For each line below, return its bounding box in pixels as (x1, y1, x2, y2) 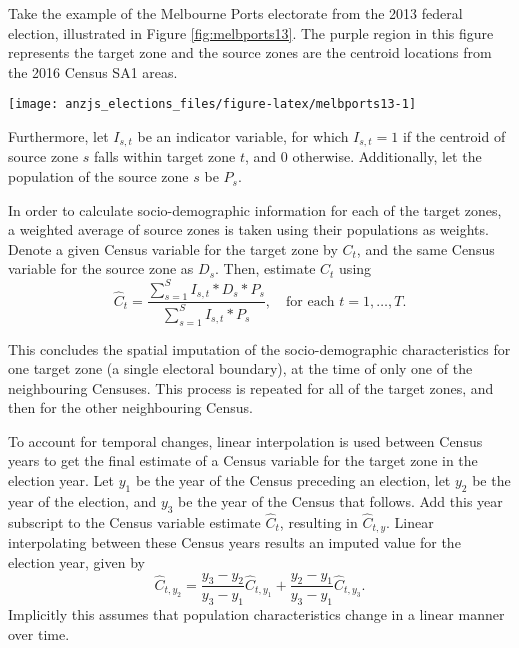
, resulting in (279, 511, 358, 532)
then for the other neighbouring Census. (8, 397, 253, 418)
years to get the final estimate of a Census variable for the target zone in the (8, 450, 478, 471)
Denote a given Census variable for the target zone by (8, 238, 338, 259)
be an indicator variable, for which (137, 126, 349, 147)
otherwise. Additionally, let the (292, 146, 482, 167)
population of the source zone (8, 166, 189, 187)
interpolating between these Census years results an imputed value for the (8, 532, 461, 553)
